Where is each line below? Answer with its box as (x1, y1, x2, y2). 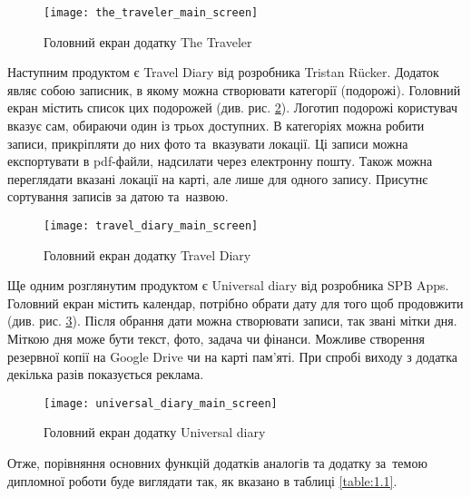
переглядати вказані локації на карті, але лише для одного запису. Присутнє (7, 169, 428, 188)
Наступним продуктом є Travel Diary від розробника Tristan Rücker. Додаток (7, 63, 439, 82)
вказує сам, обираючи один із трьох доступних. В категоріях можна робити (7, 116, 425, 135)
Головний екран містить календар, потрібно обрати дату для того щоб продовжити (7, 293, 464, 312)
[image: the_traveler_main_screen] (44, 6, 259, 19)
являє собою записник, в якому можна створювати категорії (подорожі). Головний (7, 80, 461, 99)
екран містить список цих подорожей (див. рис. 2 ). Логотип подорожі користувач (7, 98, 457, 117)
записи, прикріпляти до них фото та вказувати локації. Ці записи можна (7, 133, 408, 152)
